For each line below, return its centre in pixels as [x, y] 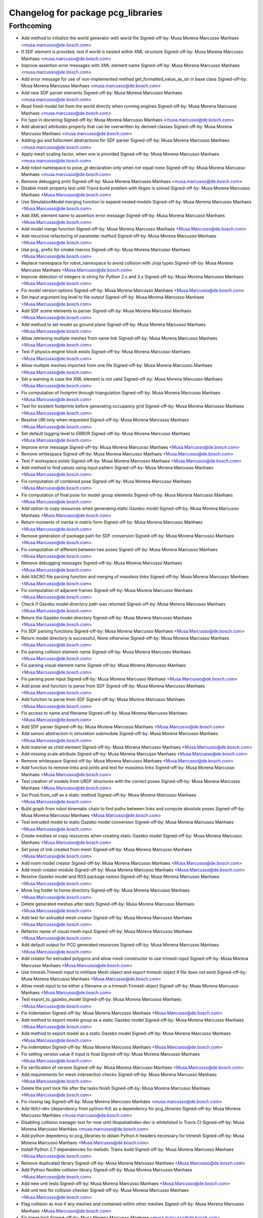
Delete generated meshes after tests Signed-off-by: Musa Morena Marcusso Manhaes [108, 904]
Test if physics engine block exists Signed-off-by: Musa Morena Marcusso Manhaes [106, 352]
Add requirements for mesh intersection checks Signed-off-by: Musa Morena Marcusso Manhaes [119, 1074]
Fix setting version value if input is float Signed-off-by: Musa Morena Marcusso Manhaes [111, 1054]
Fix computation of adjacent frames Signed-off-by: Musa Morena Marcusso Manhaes [107, 590]
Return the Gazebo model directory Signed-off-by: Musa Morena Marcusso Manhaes [107, 618]
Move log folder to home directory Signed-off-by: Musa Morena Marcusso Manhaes [105, 890]
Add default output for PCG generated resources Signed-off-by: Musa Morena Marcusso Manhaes [120, 945]
